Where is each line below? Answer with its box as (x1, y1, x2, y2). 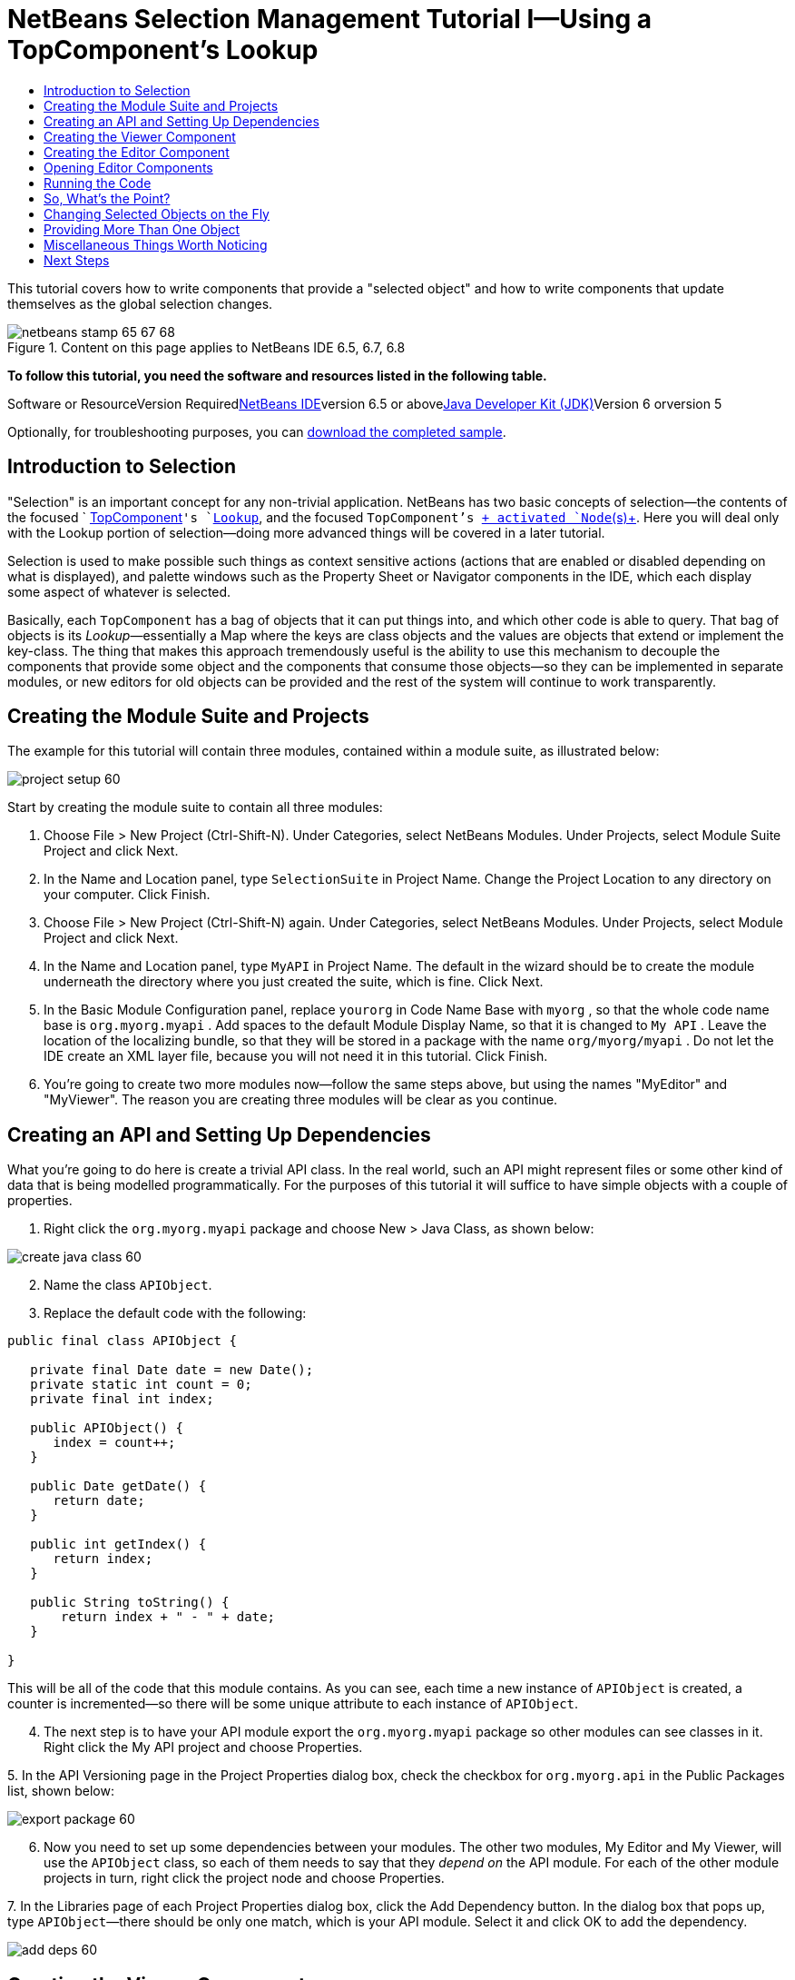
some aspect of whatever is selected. (7, 583, 231, 599)
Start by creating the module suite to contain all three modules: (7, 799, 383, 816)
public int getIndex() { (30, 1537, 207, 1552)
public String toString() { (30, 1595, 230, 1610)
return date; (53, 1493, 145, 1509)
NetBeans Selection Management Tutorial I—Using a (7, 4, 653, 35)
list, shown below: (7, 1783, 114, 1799)
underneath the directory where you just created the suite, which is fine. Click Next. (44, 974, 544, 990)
